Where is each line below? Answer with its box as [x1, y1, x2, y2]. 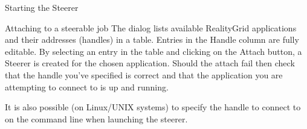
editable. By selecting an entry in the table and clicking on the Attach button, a [5, 45, 302, 57]
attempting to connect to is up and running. [5, 80, 169, 93]
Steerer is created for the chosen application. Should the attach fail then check [5, 57, 295, 69]
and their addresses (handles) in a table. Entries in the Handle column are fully [5, 33, 299, 46]
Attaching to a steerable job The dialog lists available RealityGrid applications [5, 21, 297, 34]
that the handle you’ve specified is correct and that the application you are [5, 68, 283, 81]
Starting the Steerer [5, 1, 79, 13]
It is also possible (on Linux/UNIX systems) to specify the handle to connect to [5, 101, 301, 113]
